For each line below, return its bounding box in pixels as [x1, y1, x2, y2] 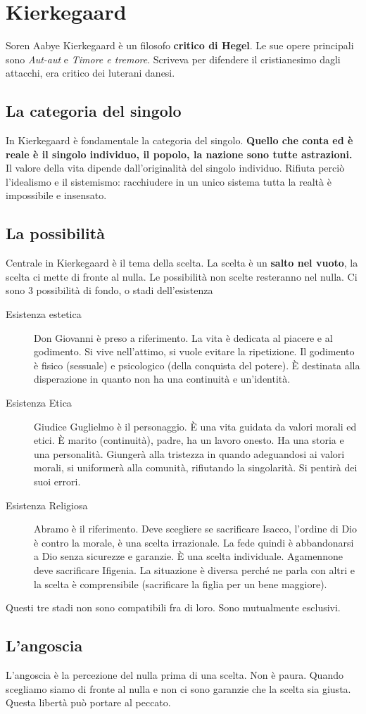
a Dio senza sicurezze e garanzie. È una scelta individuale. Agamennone [34, 549, 343, 563]
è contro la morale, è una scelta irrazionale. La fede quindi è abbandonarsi [34, 535, 354, 549]
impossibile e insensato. [6, 188, 107, 203]
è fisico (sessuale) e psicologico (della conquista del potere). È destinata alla [34, 357, 360, 372]
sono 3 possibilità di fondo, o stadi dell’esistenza [6, 283, 213, 298]
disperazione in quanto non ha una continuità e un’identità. [34, 371, 291, 386]
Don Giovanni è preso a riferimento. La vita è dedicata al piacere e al [34, 330, 333, 345]
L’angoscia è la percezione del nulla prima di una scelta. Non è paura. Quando [6, 667, 343, 682]
